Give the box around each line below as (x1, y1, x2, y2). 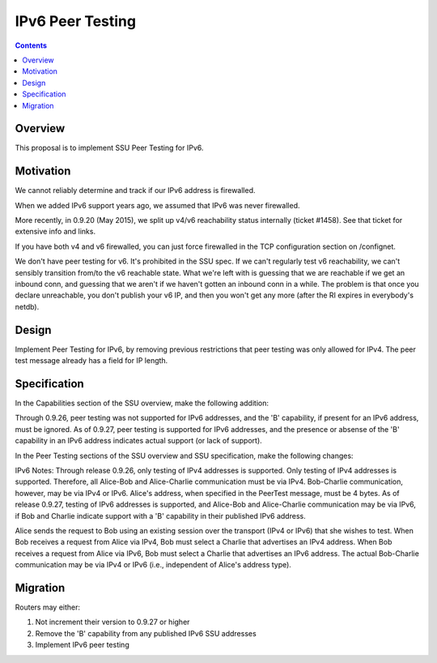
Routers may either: (15, 602, 81, 612)
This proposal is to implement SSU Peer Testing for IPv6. (15, 143, 204, 153)
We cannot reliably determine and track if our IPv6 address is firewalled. (15, 186, 256, 195)
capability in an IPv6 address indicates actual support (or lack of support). (15, 436, 262, 446)
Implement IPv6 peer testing (35, 640, 129, 650)
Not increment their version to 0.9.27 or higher (35, 617, 190, 627)
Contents (15, 41, 48, 50)
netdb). (15, 302, 40, 311)
